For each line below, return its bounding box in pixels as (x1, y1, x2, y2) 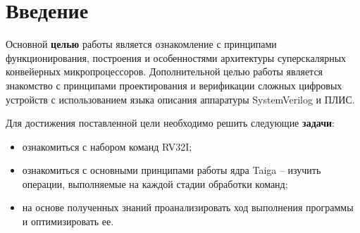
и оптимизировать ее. (22, 214, 114, 229)
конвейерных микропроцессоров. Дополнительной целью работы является (6, 64, 323, 79)
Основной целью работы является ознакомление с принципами (6, 37, 277, 51)
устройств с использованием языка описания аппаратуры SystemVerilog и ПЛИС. (6, 92, 355, 106)
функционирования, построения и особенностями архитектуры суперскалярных (6, 50, 347, 65)
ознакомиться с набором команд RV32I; (22, 139, 192, 153)
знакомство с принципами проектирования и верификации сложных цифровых (6, 77, 342, 92)
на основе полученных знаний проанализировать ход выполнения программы (22, 200, 354, 215)
